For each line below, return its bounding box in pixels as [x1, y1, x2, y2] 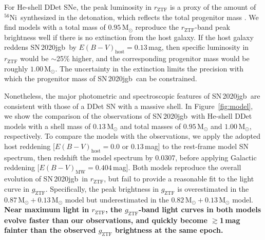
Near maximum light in [4, 204, 89, 215]
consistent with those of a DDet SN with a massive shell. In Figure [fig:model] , [4, 100, 253, 111]
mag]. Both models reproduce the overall [113, 162, 241, 173]
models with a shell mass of [4, 120, 91, 131]
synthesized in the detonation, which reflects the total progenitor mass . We [20, 11, 259, 22]
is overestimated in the [177, 183, 249, 194]
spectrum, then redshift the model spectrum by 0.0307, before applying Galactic [4, 152, 257, 162]
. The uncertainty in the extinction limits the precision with [55, 63, 244, 73]
